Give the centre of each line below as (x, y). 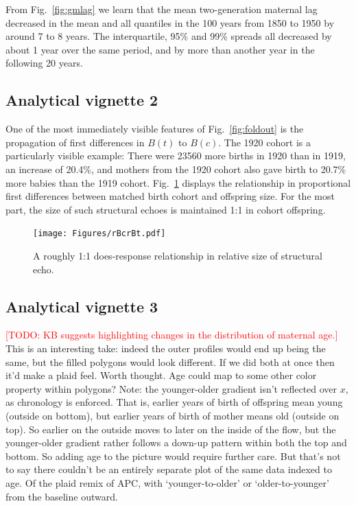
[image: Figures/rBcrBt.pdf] (99, 234)
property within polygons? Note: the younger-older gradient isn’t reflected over (171, 388)
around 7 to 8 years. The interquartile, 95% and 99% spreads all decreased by (169, 36)
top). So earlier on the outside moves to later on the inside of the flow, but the (171, 429)
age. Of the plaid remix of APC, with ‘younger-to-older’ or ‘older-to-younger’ (167, 482)
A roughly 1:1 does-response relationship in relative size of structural (178, 255)
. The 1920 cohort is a (264, 142)
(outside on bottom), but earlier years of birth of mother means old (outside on (173, 415)
